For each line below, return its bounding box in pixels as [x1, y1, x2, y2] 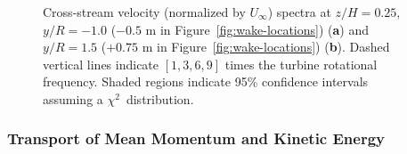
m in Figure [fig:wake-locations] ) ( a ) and [145, 20, 370, 38]
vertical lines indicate [43, 54, 159, 73]
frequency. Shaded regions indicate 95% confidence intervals [43, 72, 369, 91]
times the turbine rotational [224, 54, 378, 73]
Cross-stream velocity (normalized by [43, 3, 246, 20]
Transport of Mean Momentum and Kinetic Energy [7, 127, 386, 150]
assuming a [43, 89, 103, 108]
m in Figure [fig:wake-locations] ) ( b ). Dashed [142, 37, 390, 56]
